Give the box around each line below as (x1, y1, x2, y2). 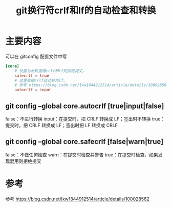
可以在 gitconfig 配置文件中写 (5, 53, 68, 59)
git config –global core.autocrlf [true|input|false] (5, 101, 164, 110)
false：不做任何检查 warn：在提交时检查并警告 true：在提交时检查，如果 (5, 152, 159, 158)
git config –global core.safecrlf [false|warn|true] (5, 137, 164, 146)
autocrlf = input (14, 88, 52, 93)
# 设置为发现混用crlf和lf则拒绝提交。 (14, 68, 87, 73)
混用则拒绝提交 (9, 158, 41, 164)
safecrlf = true (14, 73, 50, 78)
